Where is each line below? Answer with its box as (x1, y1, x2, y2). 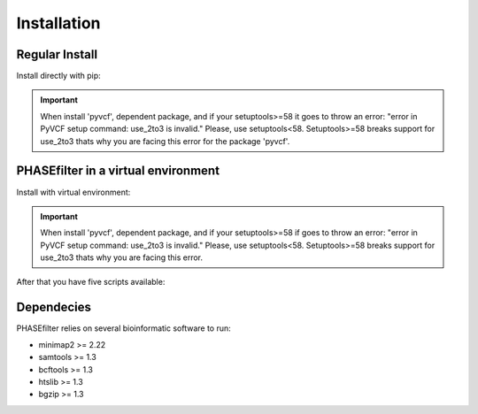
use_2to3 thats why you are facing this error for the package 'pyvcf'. (40, 135, 290, 146)
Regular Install (16, 47, 97, 62)
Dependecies (16, 300, 92, 315)
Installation (16, 13, 101, 33)
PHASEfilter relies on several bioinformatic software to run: (16, 323, 232, 333)
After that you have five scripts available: (16, 277, 166, 287)
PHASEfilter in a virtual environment (16, 164, 220, 179)
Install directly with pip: (16, 71, 101, 81)
